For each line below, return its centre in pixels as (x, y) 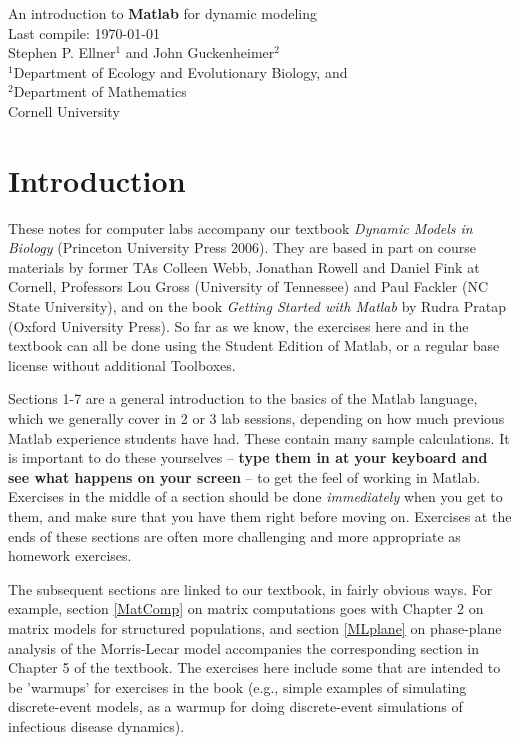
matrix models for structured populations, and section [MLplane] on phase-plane (255, 627)
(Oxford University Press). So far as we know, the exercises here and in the (238, 325)
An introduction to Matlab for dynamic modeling (162, 13)
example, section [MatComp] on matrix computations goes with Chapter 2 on (246, 608)
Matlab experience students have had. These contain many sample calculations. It (259, 437)
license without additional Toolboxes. (122, 364)
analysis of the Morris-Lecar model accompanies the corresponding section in (244, 647)
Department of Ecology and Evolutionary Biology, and (180, 71)
